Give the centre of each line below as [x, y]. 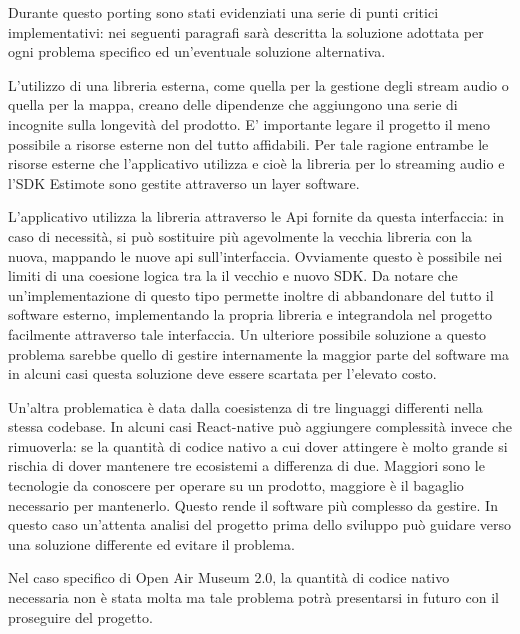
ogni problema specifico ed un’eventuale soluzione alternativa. [197, 51]
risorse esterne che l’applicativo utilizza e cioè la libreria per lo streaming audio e [256, 163]
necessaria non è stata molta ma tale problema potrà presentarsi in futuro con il [253, 597]
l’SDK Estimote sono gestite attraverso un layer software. [184, 182]
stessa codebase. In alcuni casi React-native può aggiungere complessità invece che [260, 426]
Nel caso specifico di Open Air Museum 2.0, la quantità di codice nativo [229, 577]
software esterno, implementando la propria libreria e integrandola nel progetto [250, 314]
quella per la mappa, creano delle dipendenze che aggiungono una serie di [233, 104]
